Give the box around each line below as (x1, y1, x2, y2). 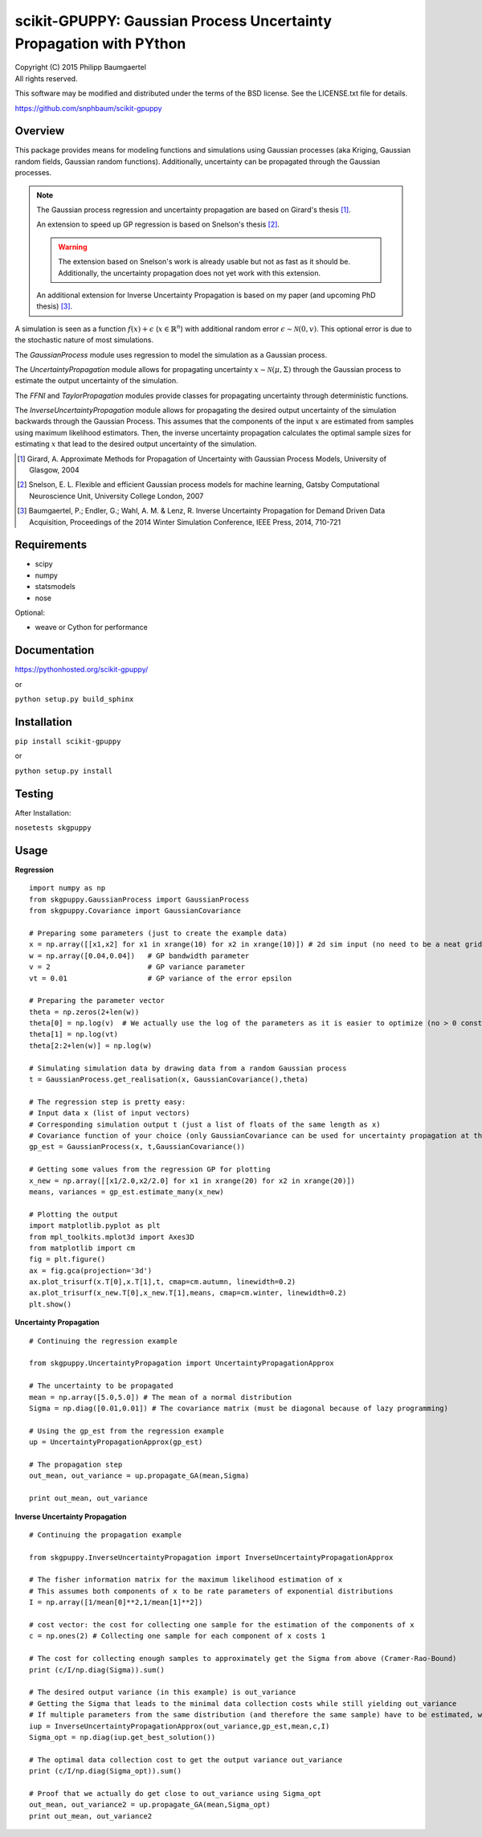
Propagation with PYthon (14, 35, 186, 52)
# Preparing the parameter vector (29, 996, 165, 1005)
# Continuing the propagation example (29, 1530, 182, 1539)
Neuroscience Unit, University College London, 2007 (29, 491, 204, 501)
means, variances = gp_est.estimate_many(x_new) (29, 1187, 224, 1197)
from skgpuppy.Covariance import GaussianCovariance (29, 906, 241, 915)
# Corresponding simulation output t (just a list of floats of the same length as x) (29, 1119, 381, 1129)
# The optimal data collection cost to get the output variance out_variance (29, 1755, 343, 1764)
